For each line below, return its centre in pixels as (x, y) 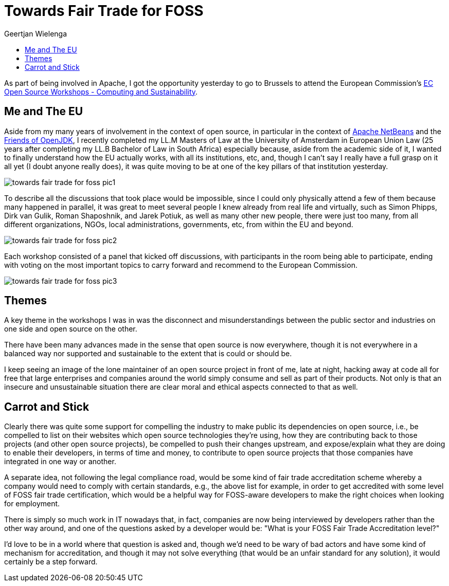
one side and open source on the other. (71, 329)
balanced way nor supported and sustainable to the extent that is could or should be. (148, 354)
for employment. (32, 504)
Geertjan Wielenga (36, 33)
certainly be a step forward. (51, 562)
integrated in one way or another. (60, 462)
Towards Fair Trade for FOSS (104, 11)
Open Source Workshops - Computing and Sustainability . (101, 91)
